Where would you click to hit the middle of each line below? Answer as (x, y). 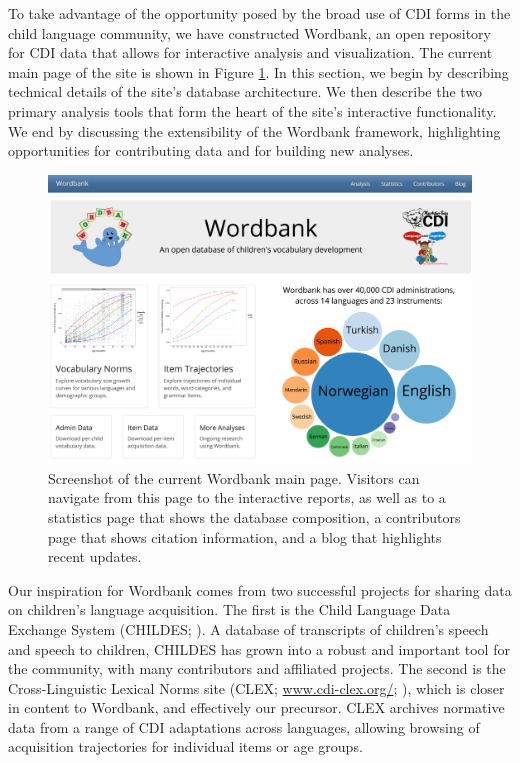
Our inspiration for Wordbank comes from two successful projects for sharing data (260, 589)
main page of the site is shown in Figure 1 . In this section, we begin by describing (258, 71)
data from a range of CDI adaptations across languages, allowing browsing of (244, 726)
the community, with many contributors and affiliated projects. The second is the (257, 668)
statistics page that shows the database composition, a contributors (254, 516)
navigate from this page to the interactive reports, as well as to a (247, 497)
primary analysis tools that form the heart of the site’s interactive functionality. (252, 110)
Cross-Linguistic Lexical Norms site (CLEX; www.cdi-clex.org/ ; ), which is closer (256, 687)
